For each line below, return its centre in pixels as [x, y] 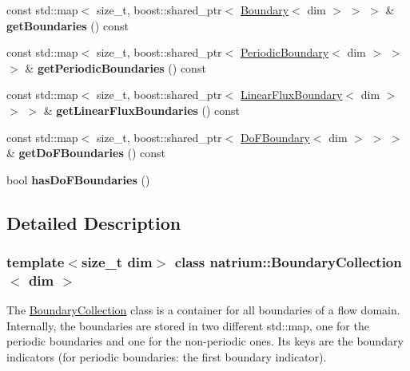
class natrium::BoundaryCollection [288, 262]
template [36, 262]
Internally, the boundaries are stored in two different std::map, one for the [188, 325]
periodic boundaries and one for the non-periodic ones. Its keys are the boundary [205, 341]
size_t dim [117, 262]
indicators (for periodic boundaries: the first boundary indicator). [167, 357]
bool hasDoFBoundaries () [78, 179]
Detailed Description [94, 222]
